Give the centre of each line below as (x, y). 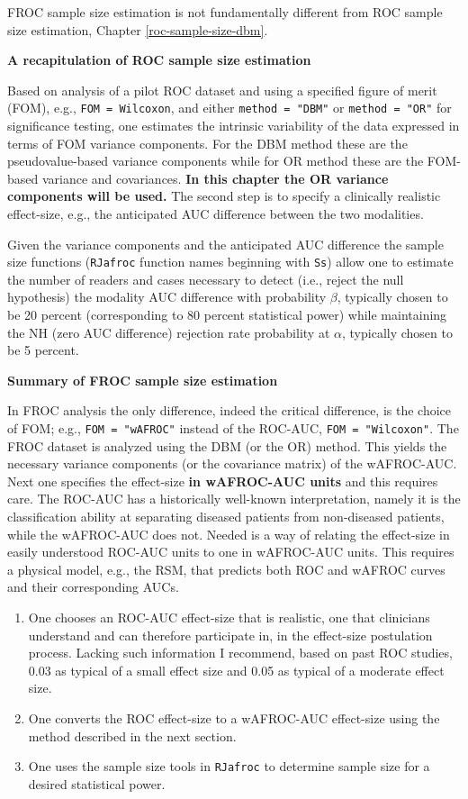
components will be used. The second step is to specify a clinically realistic (224, 196)
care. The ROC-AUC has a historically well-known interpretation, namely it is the (234, 499)
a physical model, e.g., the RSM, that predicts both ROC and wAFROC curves (226, 569)
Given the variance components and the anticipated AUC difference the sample (225, 244)
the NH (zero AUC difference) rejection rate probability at (169, 332)
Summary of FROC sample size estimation (143, 380)
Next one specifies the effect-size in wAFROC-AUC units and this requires (223, 481)
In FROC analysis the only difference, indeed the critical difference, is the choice (229, 410)
